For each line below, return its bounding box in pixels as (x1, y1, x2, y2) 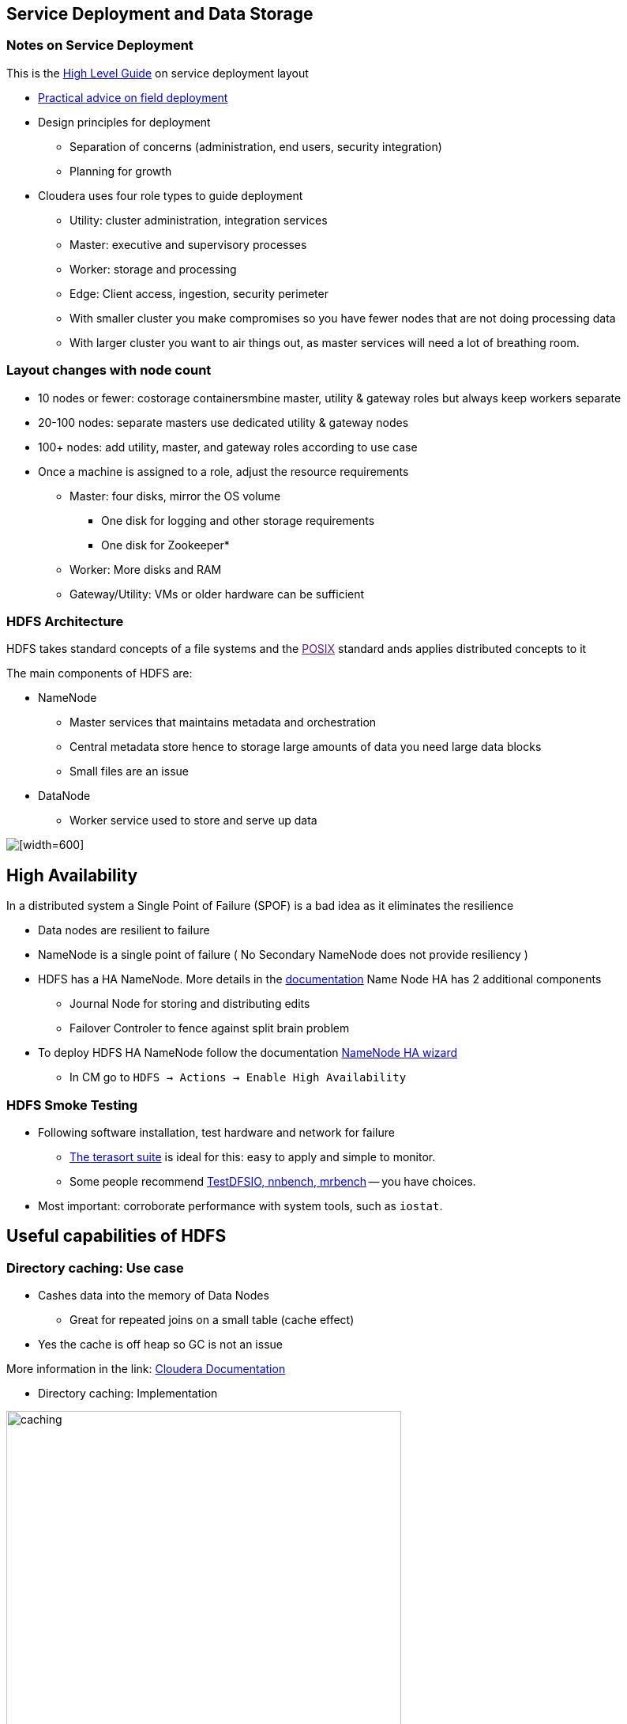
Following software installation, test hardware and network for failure (38, 1125, 395, 1139)
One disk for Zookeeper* (101, 538, 230, 552)
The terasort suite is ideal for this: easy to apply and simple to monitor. (69, 1149, 436, 1164)
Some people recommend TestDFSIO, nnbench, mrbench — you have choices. (69, 1174, 476, 1188)
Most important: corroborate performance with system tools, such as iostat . (38, 1198, 443, 1213)
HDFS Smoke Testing (6, 1096, 138, 1113)
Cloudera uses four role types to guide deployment (38, 188, 303, 202)
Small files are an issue (69, 764, 189, 779)
